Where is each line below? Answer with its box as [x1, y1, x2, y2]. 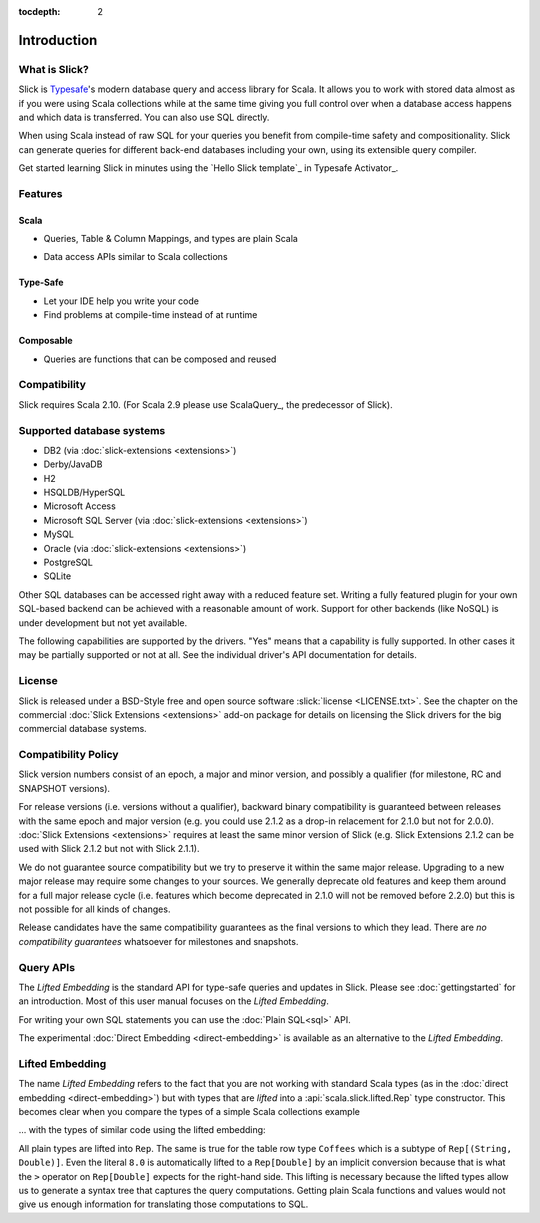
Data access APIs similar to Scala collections [43, 251, 229, 263]
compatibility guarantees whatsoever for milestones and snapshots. [18, 935, 299, 947]
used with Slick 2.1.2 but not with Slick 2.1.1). [18, 843, 200, 855]
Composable [18, 335, 74, 347]
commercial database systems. [18, 723, 147, 735]
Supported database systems [18, 423, 166, 437]
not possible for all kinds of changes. [18, 903, 171, 915]
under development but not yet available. [18, 616, 188, 629]
